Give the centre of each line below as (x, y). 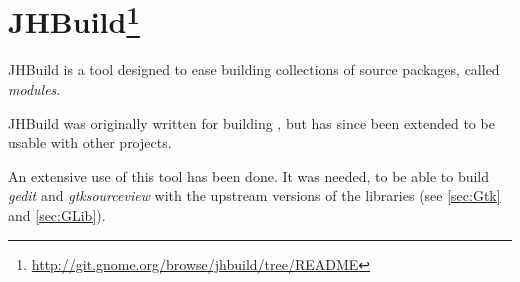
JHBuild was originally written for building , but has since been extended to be (251, 122)
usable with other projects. (90, 142)
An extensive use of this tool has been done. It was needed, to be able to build (249, 175)
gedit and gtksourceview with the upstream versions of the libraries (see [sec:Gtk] (254, 195)
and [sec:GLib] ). (57, 215)
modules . (34, 89)
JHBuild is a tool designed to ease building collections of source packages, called (254, 69)
